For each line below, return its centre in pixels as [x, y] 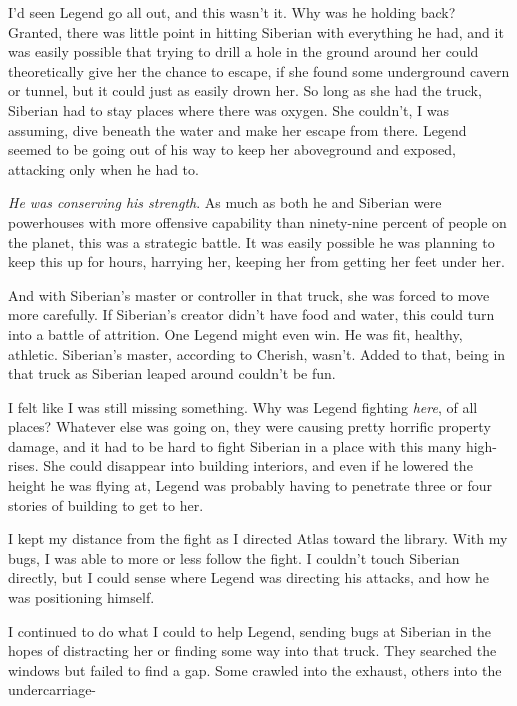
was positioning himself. [81, 597]
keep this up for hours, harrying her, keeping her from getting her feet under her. [256, 261]
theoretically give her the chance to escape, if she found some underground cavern [259, 70]
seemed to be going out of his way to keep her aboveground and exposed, [232, 149]
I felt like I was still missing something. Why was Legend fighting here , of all [243, 406]
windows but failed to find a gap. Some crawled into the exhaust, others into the [255, 669]
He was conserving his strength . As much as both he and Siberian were [225, 202]
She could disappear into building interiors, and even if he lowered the [258, 465]
